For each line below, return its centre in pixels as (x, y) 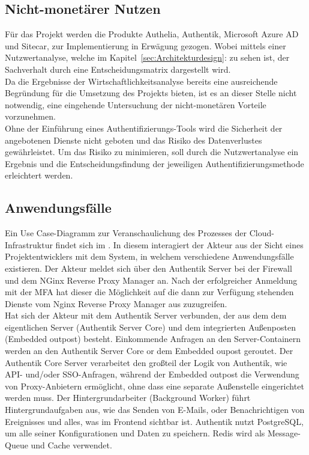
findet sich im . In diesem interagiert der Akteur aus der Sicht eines (179, 244)
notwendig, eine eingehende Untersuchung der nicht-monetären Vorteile (136, 104)
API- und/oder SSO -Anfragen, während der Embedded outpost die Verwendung (152, 374)
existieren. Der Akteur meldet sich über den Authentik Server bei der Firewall (148, 268)
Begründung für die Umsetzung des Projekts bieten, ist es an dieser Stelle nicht (151, 93)
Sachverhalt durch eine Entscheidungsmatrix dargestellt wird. (118, 69)
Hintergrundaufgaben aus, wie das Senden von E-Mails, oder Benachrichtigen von (155, 410)
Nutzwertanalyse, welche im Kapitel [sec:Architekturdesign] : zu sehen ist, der (147, 57)
